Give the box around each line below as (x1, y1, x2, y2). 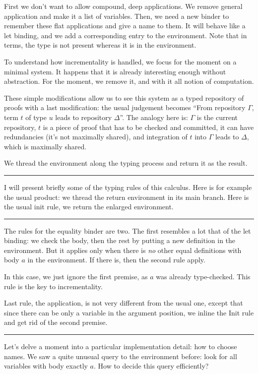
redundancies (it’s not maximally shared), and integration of (4, 131, 188, 142)
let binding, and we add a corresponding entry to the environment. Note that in (4, 30, 247, 40)
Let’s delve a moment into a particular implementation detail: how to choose (4, 341, 237, 352)
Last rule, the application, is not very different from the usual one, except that (4, 298, 243, 308)
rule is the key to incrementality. (4, 281, 103, 291)
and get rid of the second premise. (4, 317, 108, 327)
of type (25, 112, 47, 122)
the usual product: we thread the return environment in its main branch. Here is (4, 191, 249, 202)
